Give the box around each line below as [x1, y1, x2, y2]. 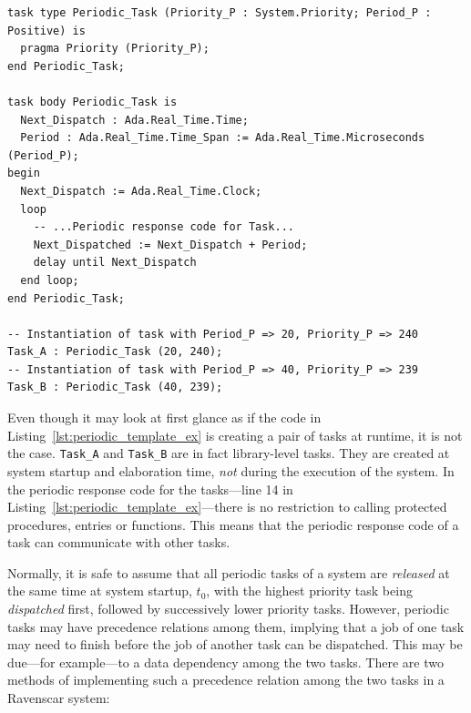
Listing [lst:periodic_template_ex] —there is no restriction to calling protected [7, 497, 447, 516]
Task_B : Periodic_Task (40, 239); [7, 381, 223, 394]
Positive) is [7, 24, 86, 37]
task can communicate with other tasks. [7, 533, 230, 552]
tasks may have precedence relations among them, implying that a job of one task [7, 616, 465, 636]
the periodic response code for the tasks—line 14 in [7, 479, 293, 498]
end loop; [20, 273, 79, 287]
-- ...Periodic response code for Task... [33, 220, 294, 234]
